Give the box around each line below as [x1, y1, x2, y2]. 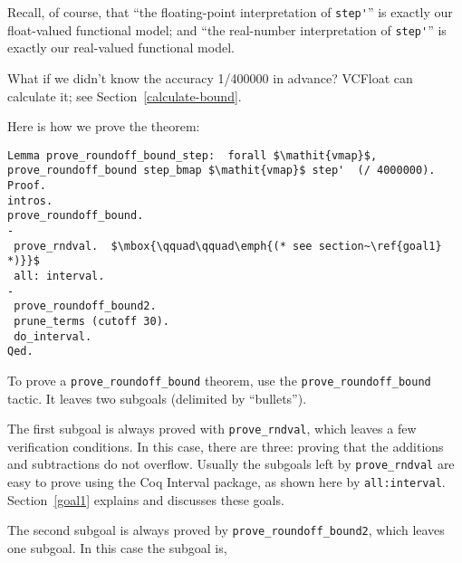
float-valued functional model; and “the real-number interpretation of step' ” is [7, 20, 447, 39]
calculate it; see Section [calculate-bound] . [7, 86, 242, 105]
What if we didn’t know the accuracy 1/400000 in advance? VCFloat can [7, 68, 413, 87]
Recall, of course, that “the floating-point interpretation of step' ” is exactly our [7, 3, 453, 21]
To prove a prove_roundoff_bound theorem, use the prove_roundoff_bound [7, 370, 431, 389]
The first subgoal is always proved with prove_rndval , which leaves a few [7, 419, 417, 438]
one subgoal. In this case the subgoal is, [7, 538, 227, 557]
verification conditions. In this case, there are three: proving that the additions [7, 436, 444, 455]
